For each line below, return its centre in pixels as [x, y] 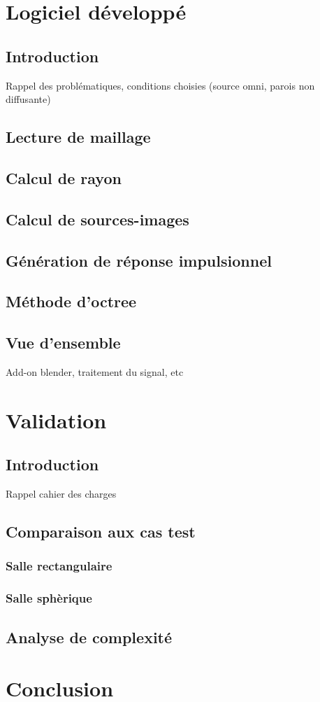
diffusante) [28, 99]
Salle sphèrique [49, 598]
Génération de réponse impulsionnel [139, 260]
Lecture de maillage [78, 137]
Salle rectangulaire [59, 566]
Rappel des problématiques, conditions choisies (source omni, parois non [160, 85]
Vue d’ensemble [63, 343]
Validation [56, 420]
